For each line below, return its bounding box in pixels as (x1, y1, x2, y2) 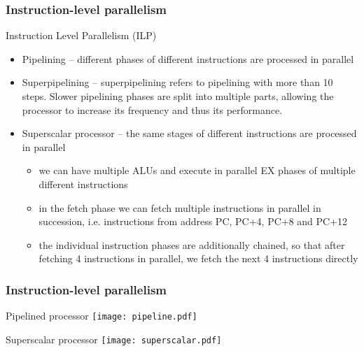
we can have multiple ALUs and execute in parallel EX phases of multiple (38, 163, 356, 178)
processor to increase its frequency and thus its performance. (22, 102, 283, 117)
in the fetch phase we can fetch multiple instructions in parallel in (38, 200, 321, 215)
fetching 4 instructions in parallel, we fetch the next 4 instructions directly (38, 251, 358, 266)
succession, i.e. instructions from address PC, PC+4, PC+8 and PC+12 (38, 214, 348, 229)
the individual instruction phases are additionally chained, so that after (38, 237, 345, 252)
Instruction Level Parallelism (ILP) (6, 28, 157, 43)
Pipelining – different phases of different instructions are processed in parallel (22, 51, 354, 66)
